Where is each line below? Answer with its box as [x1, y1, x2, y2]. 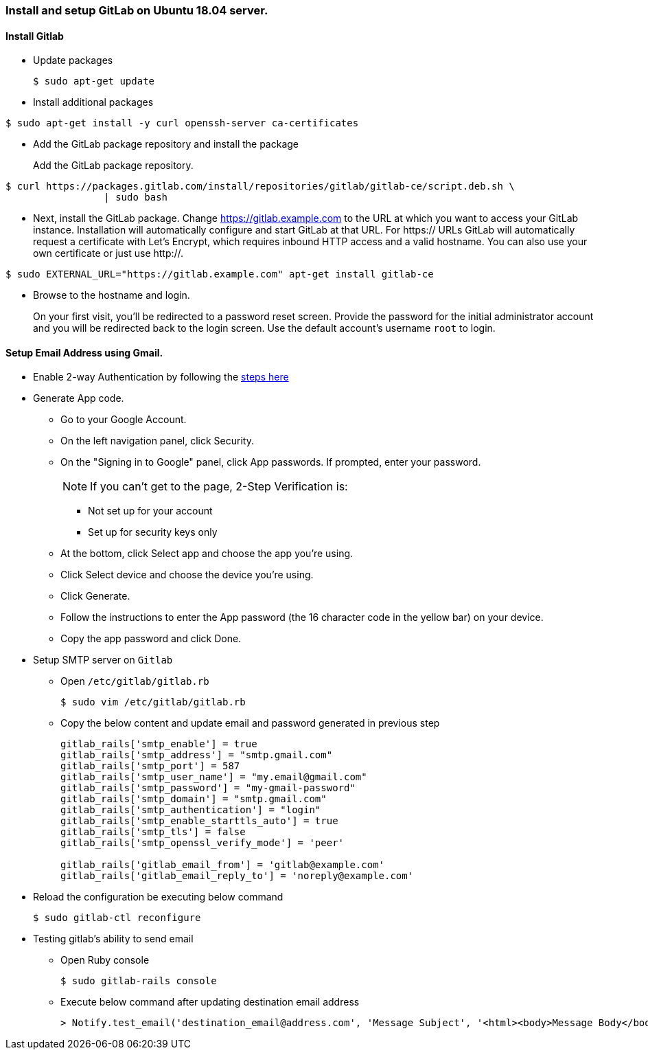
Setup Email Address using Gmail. [5, 346, 163, 359]
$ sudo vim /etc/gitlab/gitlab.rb [60, 696, 246, 708]
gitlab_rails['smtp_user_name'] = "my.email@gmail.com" [60, 771, 367, 783]
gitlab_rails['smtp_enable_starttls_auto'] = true [60, 815, 338, 827]
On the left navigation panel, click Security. [60, 435, 254, 447]
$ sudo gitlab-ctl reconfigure [33, 912, 201, 924]
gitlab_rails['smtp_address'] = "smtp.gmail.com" [60, 749, 333, 761]
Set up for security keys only [88, 526, 218, 538]
